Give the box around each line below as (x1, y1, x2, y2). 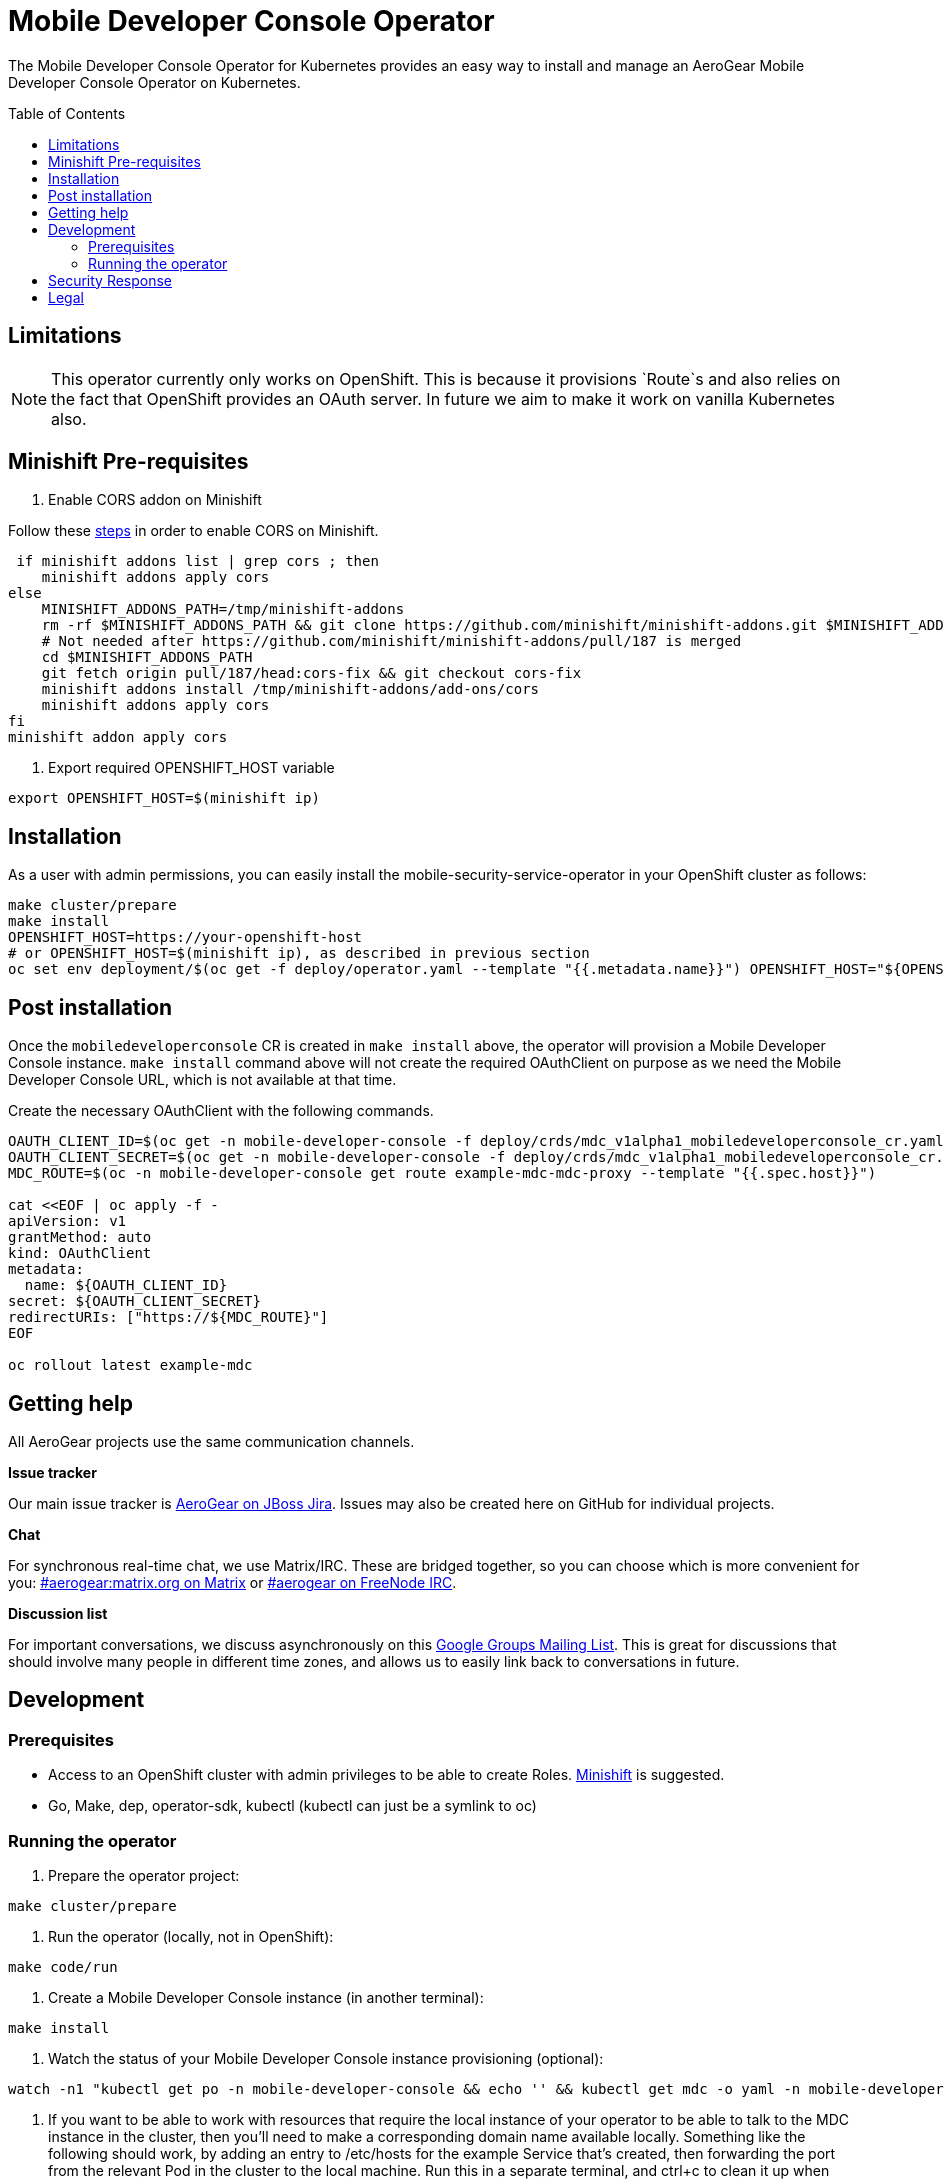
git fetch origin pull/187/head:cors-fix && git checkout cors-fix (41, 665, 582, 682)
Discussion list (8, 1604, 108, 1622)
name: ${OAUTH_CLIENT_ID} (24, 1277, 228, 1294)
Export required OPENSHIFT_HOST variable (48, 759, 335, 777)
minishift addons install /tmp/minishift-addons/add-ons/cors (41, 681, 540, 698)
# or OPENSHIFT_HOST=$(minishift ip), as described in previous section (8, 945, 590, 962)
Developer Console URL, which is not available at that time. (8, 1071, 397, 1089)
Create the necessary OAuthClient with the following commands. (8, 1102, 434, 1120)
